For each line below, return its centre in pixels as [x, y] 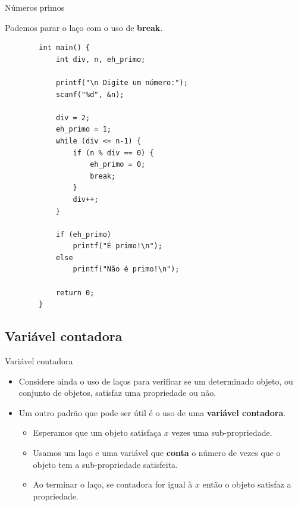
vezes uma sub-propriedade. [222, 432]
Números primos [35, 7]
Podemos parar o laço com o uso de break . [84, 27]
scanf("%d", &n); [90, 94]
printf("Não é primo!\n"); [126, 269]
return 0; [75, 293]
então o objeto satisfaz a [247, 484]
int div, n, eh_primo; [101, 59]
